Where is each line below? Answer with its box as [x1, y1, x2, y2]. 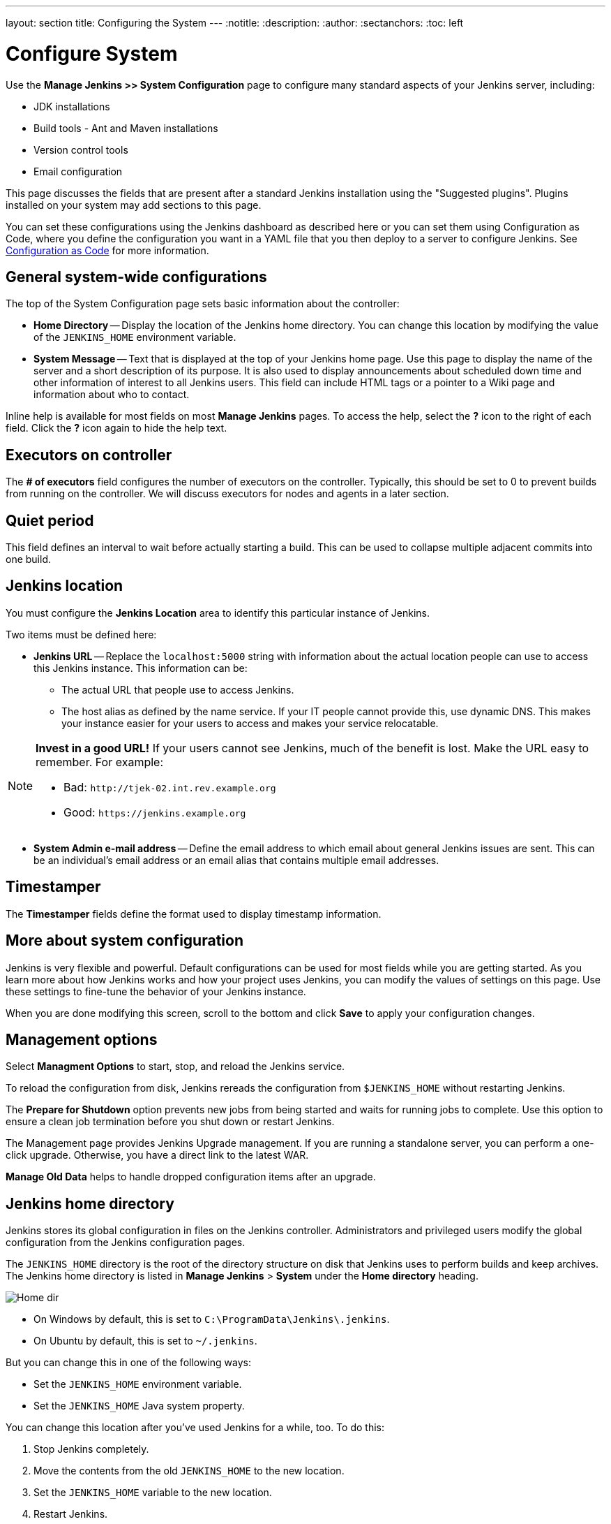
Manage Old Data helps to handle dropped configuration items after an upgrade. [6, 1171, 376, 1183]
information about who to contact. [33, 388, 190, 401]
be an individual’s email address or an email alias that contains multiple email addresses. [33, 853, 439, 866]
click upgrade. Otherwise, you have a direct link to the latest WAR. [6, 1149, 309, 1162]
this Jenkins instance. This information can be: [33, 661, 248, 674]
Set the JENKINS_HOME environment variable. [33, 1378, 242, 1391]
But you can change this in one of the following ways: [6, 1356, 252, 1369]
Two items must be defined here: [6, 628, 157, 640]
